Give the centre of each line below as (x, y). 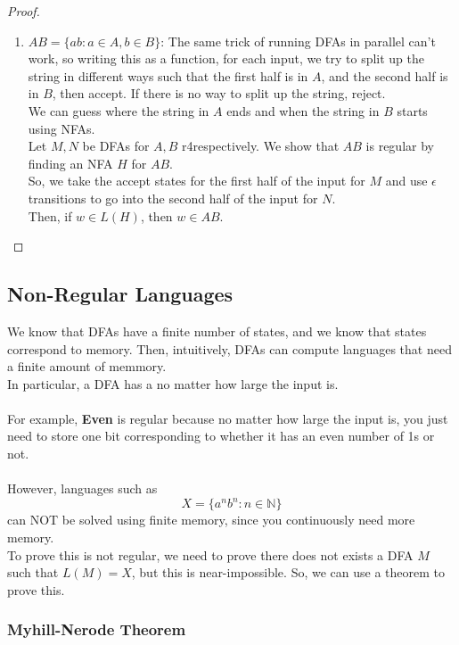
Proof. (24, 11)
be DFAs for (116, 146)
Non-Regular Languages (120, 294)
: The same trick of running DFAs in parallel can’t (298, 41)
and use (406, 181)
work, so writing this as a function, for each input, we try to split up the (226, 58)
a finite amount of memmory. (87, 366)
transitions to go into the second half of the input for (173, 198)
